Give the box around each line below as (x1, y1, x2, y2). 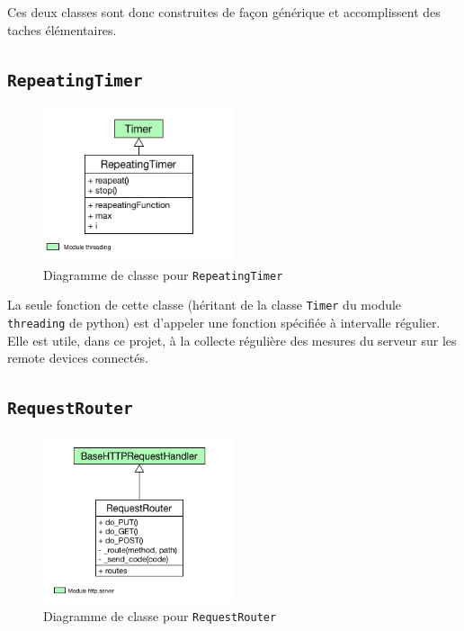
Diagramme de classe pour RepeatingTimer (43, 265, 283, 284)
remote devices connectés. (7, 348, 148, 367)
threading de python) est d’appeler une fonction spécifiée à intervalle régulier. (7, 313, 441, 332)
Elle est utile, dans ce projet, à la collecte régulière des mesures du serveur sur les (7, 330, 457, 349)
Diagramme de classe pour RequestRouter (43, 606, 277, 625)
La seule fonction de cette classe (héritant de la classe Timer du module (7, 295, 402, 314)
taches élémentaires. (7, 20, 117, 39)
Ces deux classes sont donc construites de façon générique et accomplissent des (7, 3, 441, 21)
